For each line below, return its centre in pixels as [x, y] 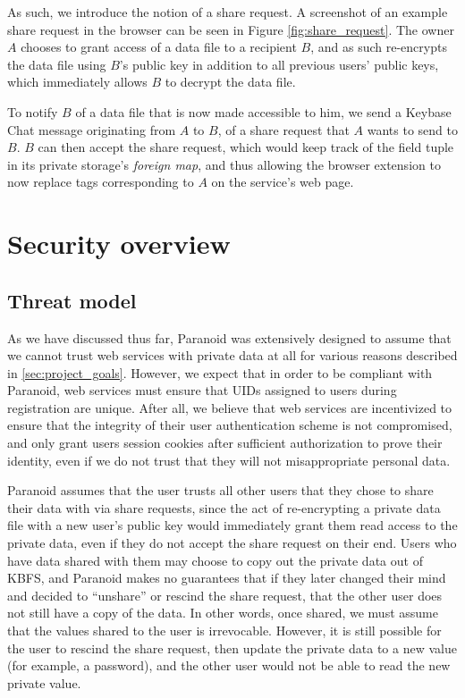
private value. [44, 682]
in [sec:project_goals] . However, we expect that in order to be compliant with [220, 372]
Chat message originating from [92, 129]
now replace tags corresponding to [101, 182]
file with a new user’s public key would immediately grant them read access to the [232, 525]
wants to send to [412, 129]
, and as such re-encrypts [379, 47]
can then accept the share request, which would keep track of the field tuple [246, 147]
